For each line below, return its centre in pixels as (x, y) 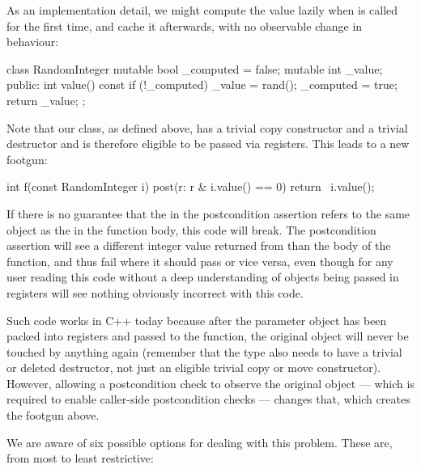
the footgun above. (53, 415)
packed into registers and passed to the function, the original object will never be (208, 336)
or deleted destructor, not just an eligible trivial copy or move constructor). (194, 368)
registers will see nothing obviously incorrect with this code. (155, 292)
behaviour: (33, 42)
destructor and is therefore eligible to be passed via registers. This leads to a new (208, 144)
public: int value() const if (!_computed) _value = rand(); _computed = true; (202, 85)
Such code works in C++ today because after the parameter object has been (197, 320)
